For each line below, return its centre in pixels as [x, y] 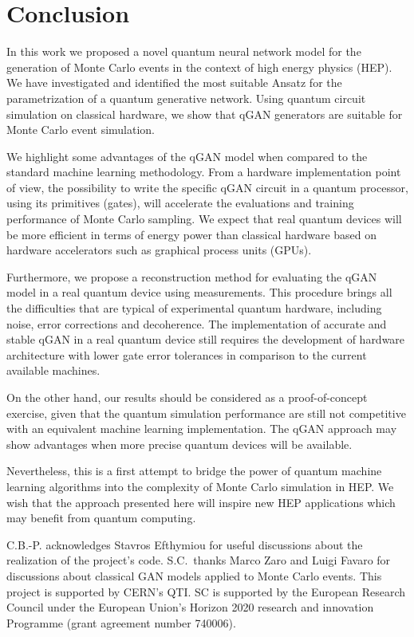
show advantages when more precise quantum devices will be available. [179, 444]
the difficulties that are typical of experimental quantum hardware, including [194, 308]
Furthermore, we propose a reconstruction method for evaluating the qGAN [192, 276]
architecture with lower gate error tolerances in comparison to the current [187, 354]
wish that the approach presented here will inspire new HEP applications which [201, 502]
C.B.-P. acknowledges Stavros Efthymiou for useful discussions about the [185, 544]
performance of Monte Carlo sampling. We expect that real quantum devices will [204, 219]
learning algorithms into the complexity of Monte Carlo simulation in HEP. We [200, 486]
